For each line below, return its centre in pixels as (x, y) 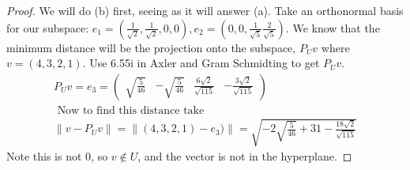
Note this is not (44, 156)
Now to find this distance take (131, 110)
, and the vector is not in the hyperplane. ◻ (245, 156)
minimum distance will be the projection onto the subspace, (151, 47)
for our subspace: (48, 27)
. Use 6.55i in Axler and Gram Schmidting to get (201, 63)
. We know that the (333, 27)
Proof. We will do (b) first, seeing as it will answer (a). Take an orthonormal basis (205, 10)
